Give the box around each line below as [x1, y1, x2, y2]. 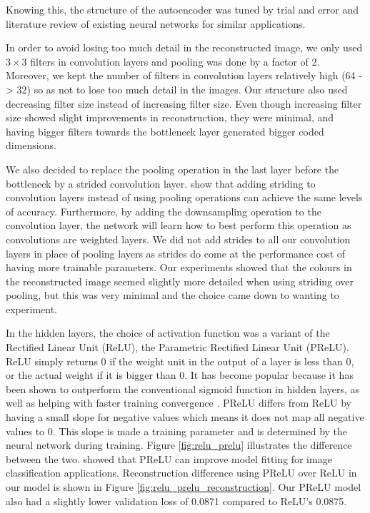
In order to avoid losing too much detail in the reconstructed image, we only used [6, 40, 363, 55]
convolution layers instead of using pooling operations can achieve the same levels [6, 190, 363, 205]
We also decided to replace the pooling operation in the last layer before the [6, 161, 339, 176]
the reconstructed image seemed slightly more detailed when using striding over [6, 273, 354, 288]
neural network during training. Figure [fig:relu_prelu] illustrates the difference [6, 437, 352, 452]
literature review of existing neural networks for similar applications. [6, 16, 306, 31]
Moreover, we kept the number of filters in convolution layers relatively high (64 [6, 68, 356, 83]
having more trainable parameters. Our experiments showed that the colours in [6, 260, 352, 275]
